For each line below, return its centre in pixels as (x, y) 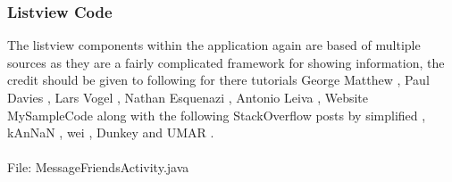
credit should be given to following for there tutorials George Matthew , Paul (218, 80)
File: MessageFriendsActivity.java (98, 167)
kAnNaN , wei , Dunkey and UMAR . (111, 132)
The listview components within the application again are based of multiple (214, 45)
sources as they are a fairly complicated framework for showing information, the (226, 62)
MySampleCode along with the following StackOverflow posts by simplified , (217, 115)
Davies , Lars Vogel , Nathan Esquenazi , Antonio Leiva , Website (188, 97)
